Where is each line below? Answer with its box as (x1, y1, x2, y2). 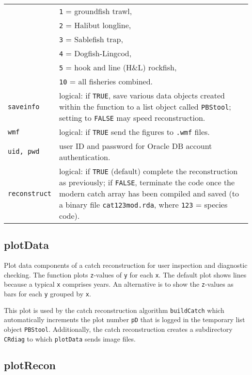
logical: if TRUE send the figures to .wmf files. (59, 126, 210, 137)
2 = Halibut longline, (59, 19, 131, 31)
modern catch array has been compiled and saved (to (59, 188, 239, 199)
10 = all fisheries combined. (59, 76, 153, 87)
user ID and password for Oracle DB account (59, 140, 212, 151)
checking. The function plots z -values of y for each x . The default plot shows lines (4, 269, 247, 279)
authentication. (59, 151, 110, 163)
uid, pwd (8, 147, 40, 155)
